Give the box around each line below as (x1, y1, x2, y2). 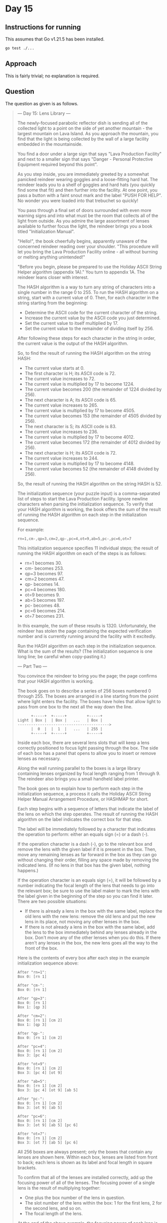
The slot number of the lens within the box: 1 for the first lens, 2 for (24, 1200, 162, 1206)
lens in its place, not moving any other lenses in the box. (24, 919, 141, 925)
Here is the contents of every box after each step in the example (17, 955, 150, 961)
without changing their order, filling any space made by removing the (17, 857, 159, 863)
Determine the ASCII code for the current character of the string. (24, 309, 158, 315)
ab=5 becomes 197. (24, 597, 65, 603)
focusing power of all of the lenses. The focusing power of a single (17, 1180, 155, 1186)
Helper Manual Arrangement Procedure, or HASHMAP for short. (17, 796, 149, 802)
